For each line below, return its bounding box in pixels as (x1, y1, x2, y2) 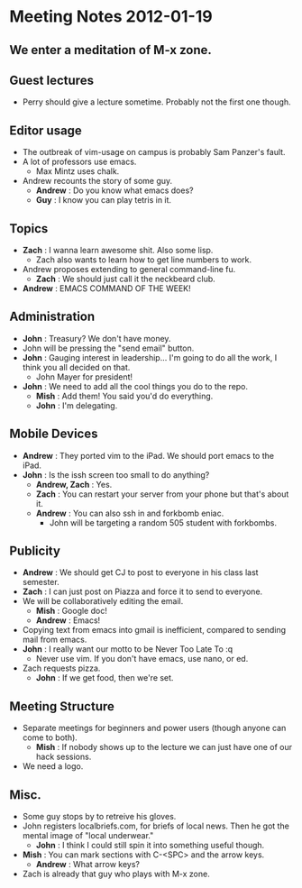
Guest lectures (9, 72, 95, 87)
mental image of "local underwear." (22, 830, 154, 841)
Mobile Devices (9, 426, 98, 442)
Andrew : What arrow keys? (35, 859, 140, 870)
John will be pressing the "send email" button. (22, 343, 195, 353)
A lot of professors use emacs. (22, 156, 137, 168)
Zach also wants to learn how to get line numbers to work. (35, 254, 252, 265)
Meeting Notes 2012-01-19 (9, 6, 214, 27)
